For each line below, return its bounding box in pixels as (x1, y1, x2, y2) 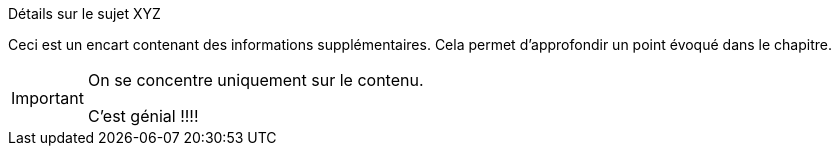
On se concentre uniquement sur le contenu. (87, 70, 424, 90)
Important (11, 88, 84, 108)
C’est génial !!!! (87, 106, 199, 126)
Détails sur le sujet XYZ (8, 5, 161, 22)
